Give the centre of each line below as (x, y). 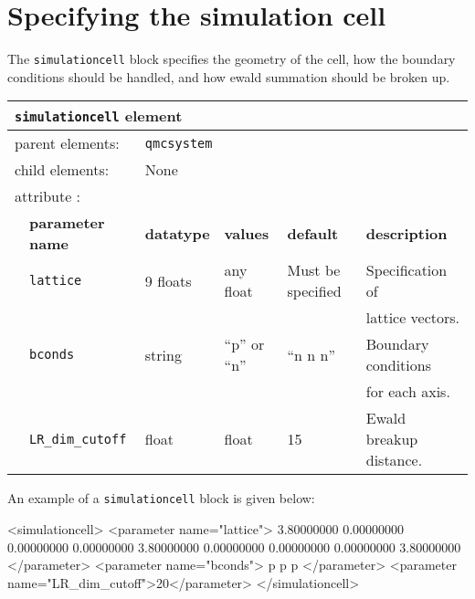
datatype (177, 233)
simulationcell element (99, 116)
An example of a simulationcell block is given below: (161, 498)
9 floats (168, 280)
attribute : (48, 196)
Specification (406, 270)
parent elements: (67, 143)
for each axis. (408, 392)
